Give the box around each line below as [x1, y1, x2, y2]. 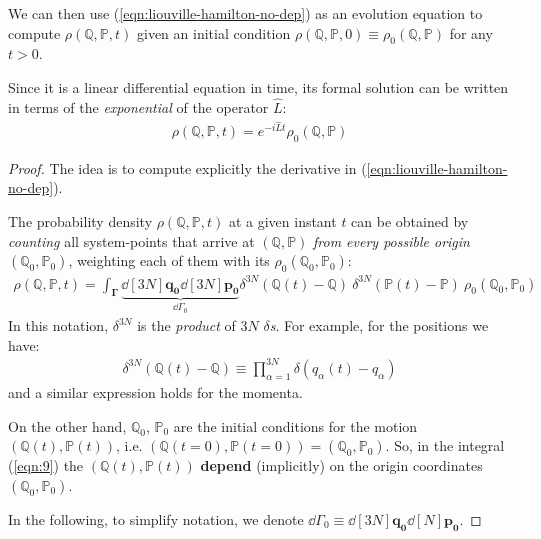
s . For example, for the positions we [269, 315, 489, 336]
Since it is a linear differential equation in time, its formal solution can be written [8, 76, 509, 97]
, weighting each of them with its [68, 250, 270, 271]
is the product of [137, 315, 236, 336]
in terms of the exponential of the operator [8, 96, 269, 117]
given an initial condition [136, 22, 291, 43]
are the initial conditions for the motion [173, 415, 418, 436]
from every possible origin [313, 230, 470, 251]
